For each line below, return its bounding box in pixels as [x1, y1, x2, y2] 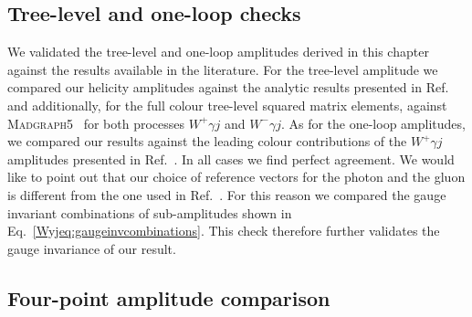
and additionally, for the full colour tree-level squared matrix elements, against [7, 95, 447, 114]
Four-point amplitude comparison [7, 283, 330, 312]
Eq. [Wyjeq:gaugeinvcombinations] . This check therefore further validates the [7, 221, 440, 240]
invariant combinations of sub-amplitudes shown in [7, 203, 292, 222]
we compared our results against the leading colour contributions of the [7, 132, 407, 151]
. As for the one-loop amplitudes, [280, 113, 466, 132]
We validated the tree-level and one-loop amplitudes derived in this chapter [7, 42, 429, 61]
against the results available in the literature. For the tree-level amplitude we [7, 59, 438, 79]
